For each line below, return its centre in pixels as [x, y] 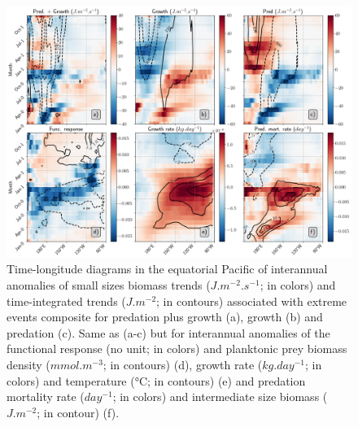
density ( [28, 365]
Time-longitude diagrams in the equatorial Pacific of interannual [167, 269]
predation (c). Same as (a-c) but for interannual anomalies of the [168, 332]
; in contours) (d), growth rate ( [183, 365]
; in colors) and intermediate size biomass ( [220, 396]
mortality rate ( [46, 396]
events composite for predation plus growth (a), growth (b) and [165, 317]
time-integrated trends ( [66, 301]
